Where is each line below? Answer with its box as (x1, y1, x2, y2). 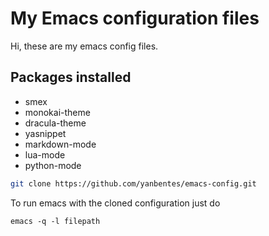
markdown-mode (24, 138, 97, 150)
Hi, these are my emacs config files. (10, 40, 159, 52)
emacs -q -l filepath (10, 216, 101, 226)
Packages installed (10, 69, 132, 86)
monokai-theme (24, 106, 91, 118)
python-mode (24, 159, 82, 171)
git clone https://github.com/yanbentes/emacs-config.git (10, 178, 257, 189)
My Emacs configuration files (10, 7, 260, 30)
